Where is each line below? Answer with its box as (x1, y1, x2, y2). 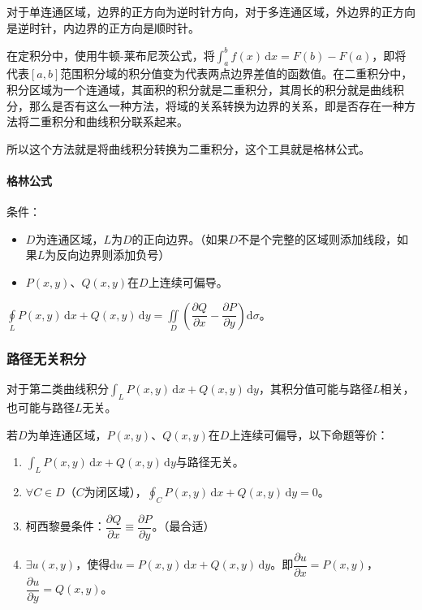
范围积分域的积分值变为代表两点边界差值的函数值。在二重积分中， (60, 65, 413, 82)
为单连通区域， (27, 426, 107, 443)
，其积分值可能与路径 (258, 380, 372, 397)
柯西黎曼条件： (25, 517, 105, 534)
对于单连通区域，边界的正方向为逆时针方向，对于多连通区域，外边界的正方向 (6, 3, 416, 19)
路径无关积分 (6, 348, 87, 368)
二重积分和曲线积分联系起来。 (28, 113, 188, 130)
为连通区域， (35, 230, 104, 247)
